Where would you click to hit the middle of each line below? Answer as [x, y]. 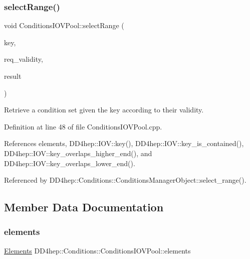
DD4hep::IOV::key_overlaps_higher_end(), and [78, 153]
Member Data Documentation [84, 207]
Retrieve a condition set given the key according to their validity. [104, 110]
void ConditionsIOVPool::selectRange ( [64, 25]
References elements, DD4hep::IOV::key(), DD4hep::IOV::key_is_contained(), [124, 143]
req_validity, [24, 59]
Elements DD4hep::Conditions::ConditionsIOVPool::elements [97, 250]
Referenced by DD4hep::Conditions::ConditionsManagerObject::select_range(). [125, 180]
